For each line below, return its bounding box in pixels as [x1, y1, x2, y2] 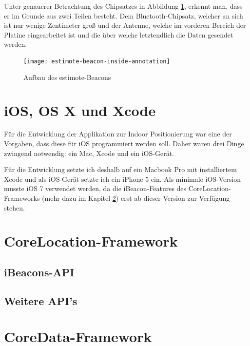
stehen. [4, 202, 25, 212]
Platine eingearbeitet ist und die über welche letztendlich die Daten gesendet [4, 29, 233, 39]
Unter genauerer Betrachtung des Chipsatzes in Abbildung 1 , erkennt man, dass [4, 1, 243, 11]
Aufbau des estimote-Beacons [23, 72, 111, 82]
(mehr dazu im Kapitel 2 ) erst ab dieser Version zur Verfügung [42, 192, 230, 203]
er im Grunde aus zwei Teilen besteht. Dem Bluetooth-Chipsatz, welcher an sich [4, 10, 243, 20]
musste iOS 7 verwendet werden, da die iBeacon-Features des [4, 183, 187, 193]
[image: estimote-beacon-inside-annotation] [23, 58, 170, 65]
